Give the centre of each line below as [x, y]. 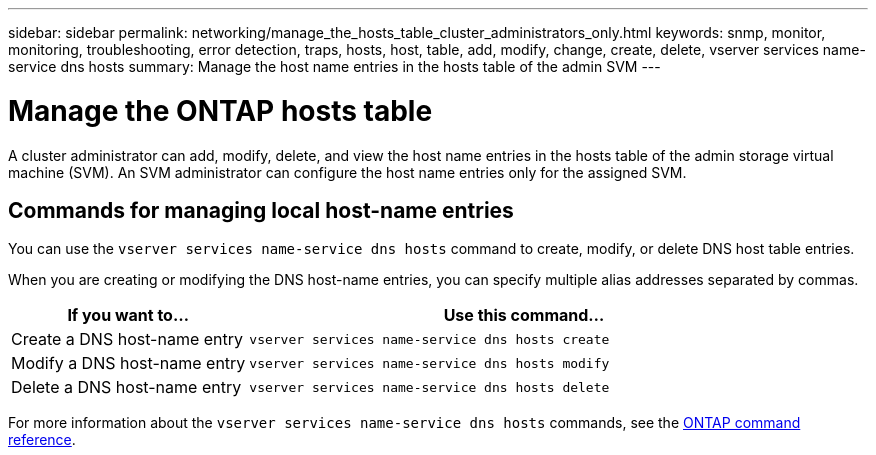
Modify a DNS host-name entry [128, 363]
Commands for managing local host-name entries [261, 210]
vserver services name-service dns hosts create [429, 339]
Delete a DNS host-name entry [126, 387]
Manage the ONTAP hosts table [220, 110]
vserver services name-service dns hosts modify [429, 363]
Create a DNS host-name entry [127, 339]
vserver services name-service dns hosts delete [429, 387]
